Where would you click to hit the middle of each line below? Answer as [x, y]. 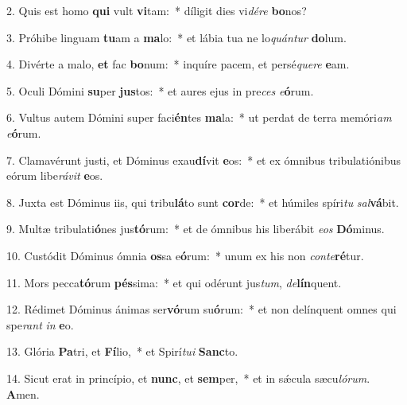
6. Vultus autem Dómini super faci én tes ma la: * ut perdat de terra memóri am [199, 117]
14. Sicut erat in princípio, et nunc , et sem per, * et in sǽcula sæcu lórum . [188, 378]
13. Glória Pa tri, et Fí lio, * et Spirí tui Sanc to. [122, 351]
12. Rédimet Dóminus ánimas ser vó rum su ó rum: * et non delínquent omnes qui [202, 309]
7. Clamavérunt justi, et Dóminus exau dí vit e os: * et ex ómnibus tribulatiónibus [203, 160]
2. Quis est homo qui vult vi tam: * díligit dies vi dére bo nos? [157, 10]
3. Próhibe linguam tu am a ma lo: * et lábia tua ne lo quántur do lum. [176, 37]
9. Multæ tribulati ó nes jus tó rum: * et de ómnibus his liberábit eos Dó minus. [196, 229]
